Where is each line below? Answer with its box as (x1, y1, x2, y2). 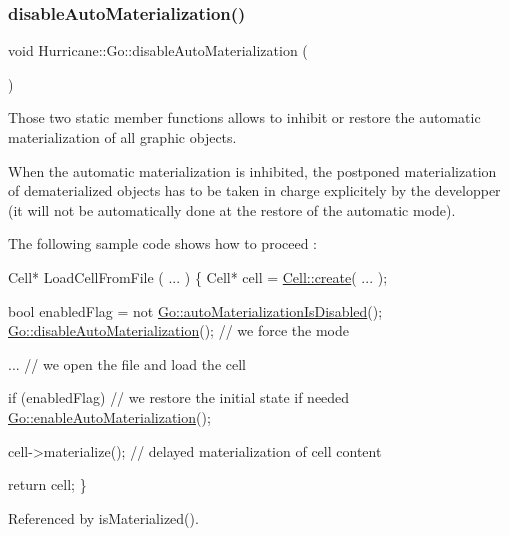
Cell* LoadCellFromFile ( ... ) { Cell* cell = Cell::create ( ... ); (8, 266, 388, 287)
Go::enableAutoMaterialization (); (8, 406, 211, 427)
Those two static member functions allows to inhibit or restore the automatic (8, 107, 481, 128)
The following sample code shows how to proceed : (8, 233, 318, 254)
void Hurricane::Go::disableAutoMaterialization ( (8, 40, 308, 61)
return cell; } (8, 474, 87, 495)
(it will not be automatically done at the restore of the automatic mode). (8, 199, 456, 220)
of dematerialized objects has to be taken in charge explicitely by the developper (8, 180, 501, 201)
